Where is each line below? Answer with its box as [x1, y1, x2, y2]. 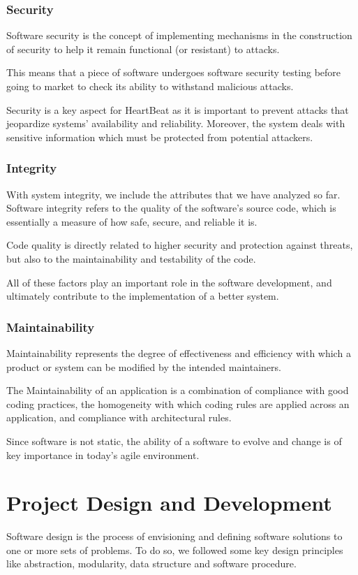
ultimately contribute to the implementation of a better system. [6, 289, 279, 303]
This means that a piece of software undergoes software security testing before [6, 65, 341, 80]
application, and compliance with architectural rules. [6, 410, 232, 425]
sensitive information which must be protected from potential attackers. [6, 129, 313, 144]
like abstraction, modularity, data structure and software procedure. [6, 556, 297, 571]
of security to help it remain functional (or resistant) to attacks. [6, 41, 280, 56]
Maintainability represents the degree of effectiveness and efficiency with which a [6, 345, 351, 360]
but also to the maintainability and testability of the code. [6, 251, 256, 265]
